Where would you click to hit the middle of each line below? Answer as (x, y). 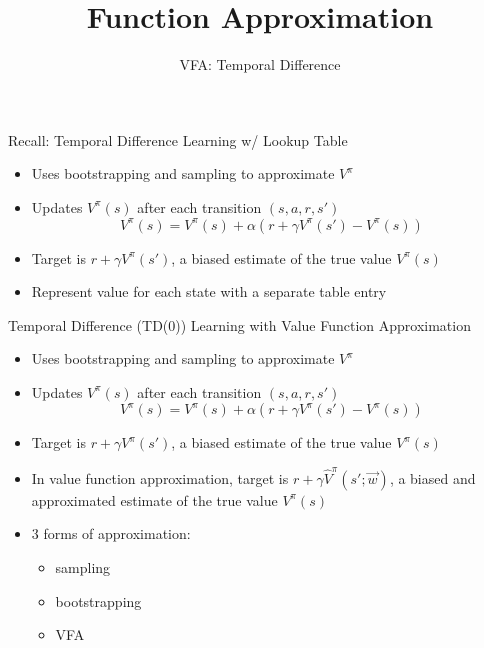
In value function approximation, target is (160, 477)
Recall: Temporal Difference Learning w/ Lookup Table (178, 139)
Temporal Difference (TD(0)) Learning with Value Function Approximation (239, 324)
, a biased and (432, 477)
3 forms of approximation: (111, 533)
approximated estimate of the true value (154, 499)
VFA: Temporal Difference (260, 64)
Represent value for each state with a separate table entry (209, 291)
